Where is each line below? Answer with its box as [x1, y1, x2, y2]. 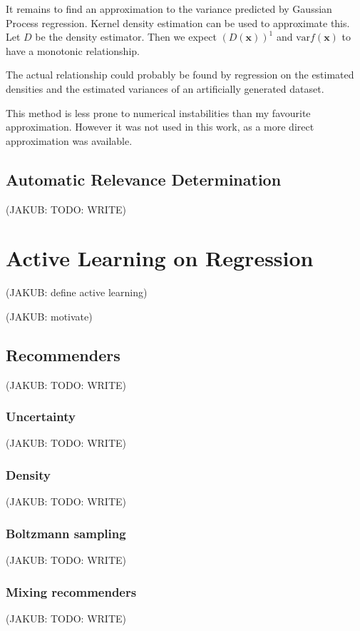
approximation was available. [6, 133, 133, 148]
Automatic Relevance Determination [6, 168, 282, 190]
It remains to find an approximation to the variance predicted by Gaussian [6, 1, 332, 16]
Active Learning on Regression [6, 243, 314, 273]
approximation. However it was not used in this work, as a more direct [6, 119, 314, 134]
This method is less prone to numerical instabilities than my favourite [6, 105, 311, 120]
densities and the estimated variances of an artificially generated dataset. [6, 81, 324, 96]
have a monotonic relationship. [6, 43, 140, 58]
